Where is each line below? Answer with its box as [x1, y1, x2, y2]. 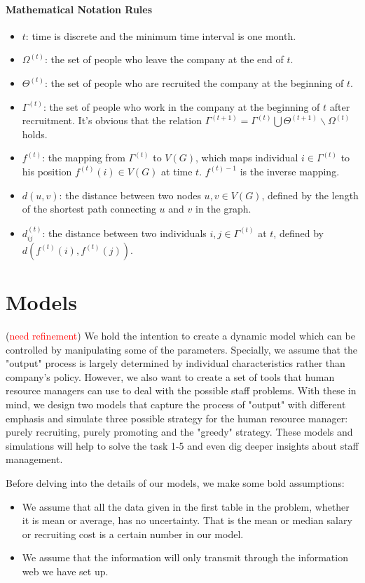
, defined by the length [261, 187, 359, 202]
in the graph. [195, 201, 252, 216]
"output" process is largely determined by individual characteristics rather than [6, 356, 345, 370]
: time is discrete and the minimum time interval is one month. [25, 28, 296, 43]
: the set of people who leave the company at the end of [45, 52, 284, 67]
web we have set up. [22, 564, 109, 578]
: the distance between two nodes [59, 187, 201, 202]
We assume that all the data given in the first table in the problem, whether [22, 499, 350, 514]
